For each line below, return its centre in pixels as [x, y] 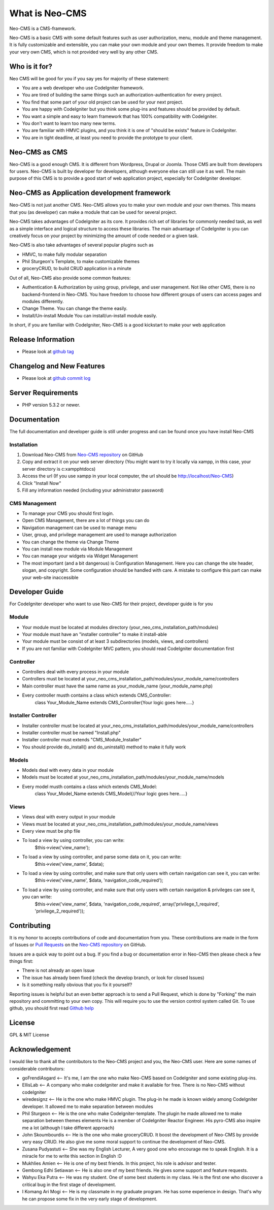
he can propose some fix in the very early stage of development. [90, 1199]
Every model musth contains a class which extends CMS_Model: [90, 787]
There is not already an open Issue [58, 970]
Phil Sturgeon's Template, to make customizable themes [81, 261]
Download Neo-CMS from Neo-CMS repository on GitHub [83, 454]
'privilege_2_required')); [60, 911]
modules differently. [43, 302]
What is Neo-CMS [48, 13]
